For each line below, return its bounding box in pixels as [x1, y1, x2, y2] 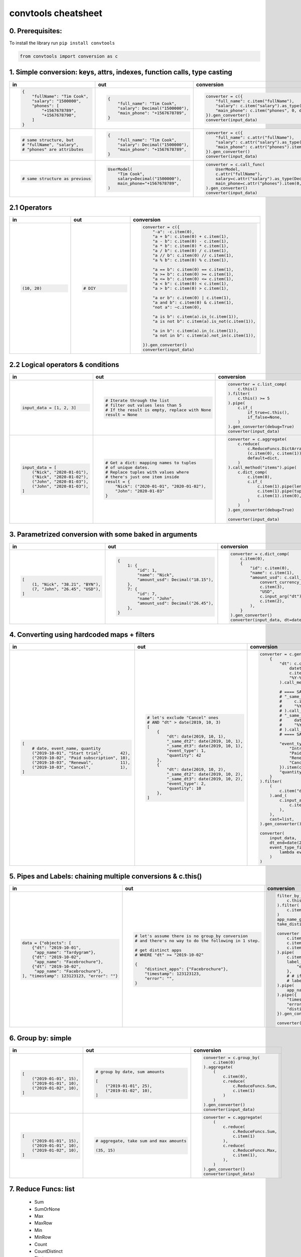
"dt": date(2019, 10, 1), [166, 734, 226, 739]
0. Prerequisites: [9, 27, 62, 35]
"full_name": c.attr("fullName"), [215, 135, 294, 140]
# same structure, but [22, 137, 74, 143]
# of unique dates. [105, 465, 150, 470]
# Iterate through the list [105, 398, 170, 403]
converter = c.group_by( [203, 1055, 260, 1060]
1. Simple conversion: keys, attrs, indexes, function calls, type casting [9, 68, 233, 76]
